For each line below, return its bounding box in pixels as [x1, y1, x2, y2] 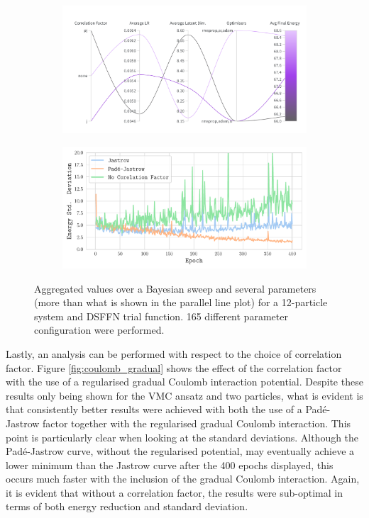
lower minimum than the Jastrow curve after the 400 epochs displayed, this [6, 457, 334, 472]
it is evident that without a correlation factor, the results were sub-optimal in [6, 485, 343, 500]
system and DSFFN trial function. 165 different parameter [34, 308, 288, 323]
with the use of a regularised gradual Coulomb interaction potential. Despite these [6, 374, 363, 389]
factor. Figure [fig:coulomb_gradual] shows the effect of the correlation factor [6, 360, 342, 375]
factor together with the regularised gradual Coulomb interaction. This [43, 415, 351, 430]
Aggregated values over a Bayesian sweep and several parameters [34, 281, 316, 295]
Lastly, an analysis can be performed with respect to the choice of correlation [6, 346, 342, 361]
